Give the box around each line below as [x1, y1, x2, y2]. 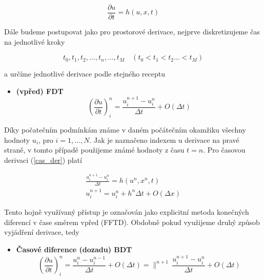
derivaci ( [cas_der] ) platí [4, 154, 82, 165]
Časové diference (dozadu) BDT [16, 244, 132, 255]
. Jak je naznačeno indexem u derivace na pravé [89, 134, 239, 145]
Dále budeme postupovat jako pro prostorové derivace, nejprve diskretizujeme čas [4, 26, 260, 37]
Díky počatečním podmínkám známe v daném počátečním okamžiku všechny [4, 124, 246, 135]
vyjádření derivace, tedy [4, 227, 79, 237]
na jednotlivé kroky [4, 36, 65, 47]
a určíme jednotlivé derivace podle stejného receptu [4, 68, 166, 79]
